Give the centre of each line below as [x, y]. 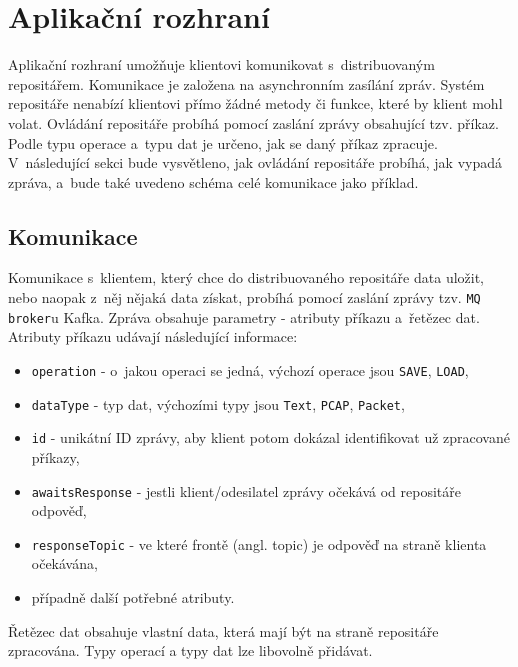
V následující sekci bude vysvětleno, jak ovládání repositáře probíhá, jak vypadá [255, 162]
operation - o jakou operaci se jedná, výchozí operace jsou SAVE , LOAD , [250, 369]
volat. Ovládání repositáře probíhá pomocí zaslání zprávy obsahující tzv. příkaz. [253, 122]
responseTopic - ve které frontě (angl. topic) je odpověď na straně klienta [259, 543]
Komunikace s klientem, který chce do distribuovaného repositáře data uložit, [246, 277]
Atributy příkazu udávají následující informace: [153, 336]
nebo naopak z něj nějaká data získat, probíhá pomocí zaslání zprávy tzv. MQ [244, 297]
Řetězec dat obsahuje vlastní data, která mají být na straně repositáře [223, 630]
